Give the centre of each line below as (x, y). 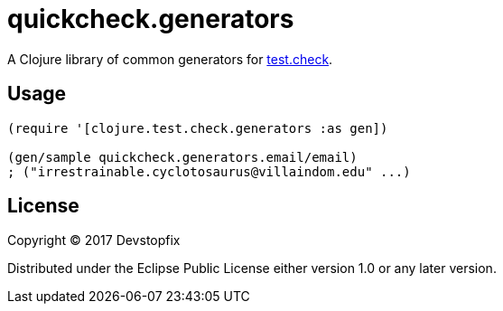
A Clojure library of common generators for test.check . (170, 59)
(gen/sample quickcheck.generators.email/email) (182, 157)
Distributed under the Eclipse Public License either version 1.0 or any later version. (252, 269)
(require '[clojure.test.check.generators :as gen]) (198, 128)
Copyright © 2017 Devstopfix (94, 240)
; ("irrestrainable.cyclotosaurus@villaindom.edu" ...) (209, 171)
